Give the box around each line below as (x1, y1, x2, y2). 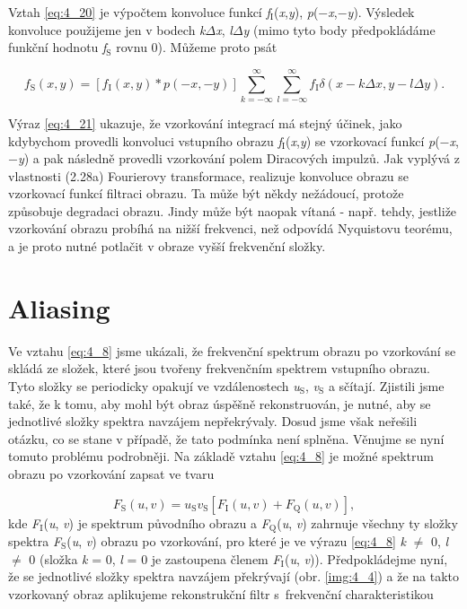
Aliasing (8, 289, 110, 326)
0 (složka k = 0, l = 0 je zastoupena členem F (29, 549, 281, 568)
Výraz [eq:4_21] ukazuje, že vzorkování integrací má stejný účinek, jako (8, 113, 402, 132)
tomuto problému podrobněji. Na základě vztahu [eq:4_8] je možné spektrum (8, 447, 434, 465)
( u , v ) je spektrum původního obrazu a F (43, 513, 269, 532)
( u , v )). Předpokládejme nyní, (284, 549, 448, 568)
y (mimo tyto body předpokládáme (242, 20, 436, 39)
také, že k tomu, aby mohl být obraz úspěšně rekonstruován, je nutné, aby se (8, 394, 431, 413)
